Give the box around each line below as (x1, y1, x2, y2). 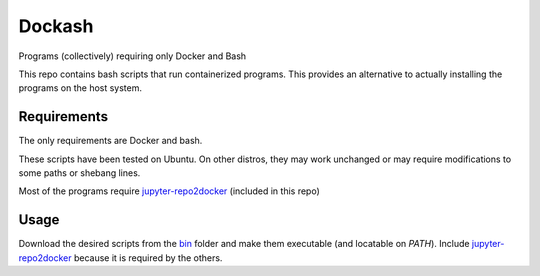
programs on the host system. (18, 82, 143, 94)
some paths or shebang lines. (18, 167, 141, 179)
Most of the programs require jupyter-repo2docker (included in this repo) (18, 185, 320, 197)
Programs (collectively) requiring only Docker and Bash (18, 50, 247, 62)
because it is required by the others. (73, 251, 223, 264)
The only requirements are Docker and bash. (18, 135, 203, 147)
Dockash (18, 15, 94, 37)
